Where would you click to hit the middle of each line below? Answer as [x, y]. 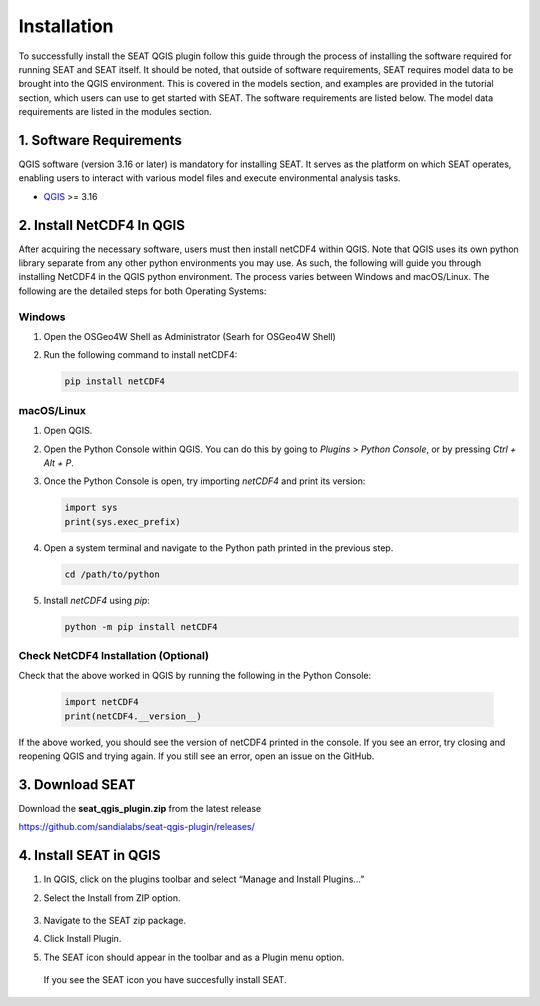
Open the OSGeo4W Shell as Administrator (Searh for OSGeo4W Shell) [190, 337]
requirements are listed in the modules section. [115, 112]
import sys [91, 508]
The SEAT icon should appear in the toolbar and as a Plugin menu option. [194, 957]
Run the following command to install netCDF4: [140, 355]
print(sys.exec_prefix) [123, 521]
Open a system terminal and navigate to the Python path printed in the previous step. [218, 547]
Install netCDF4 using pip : [96, 600]
